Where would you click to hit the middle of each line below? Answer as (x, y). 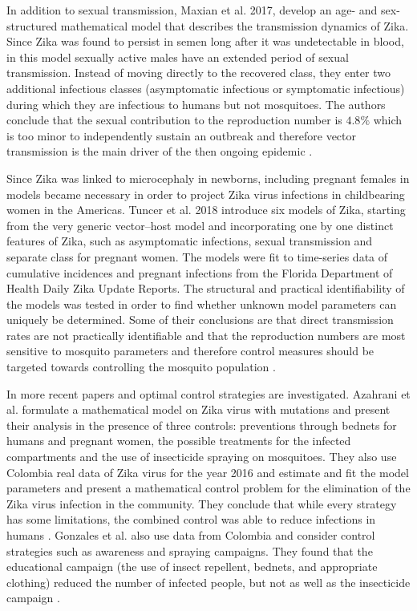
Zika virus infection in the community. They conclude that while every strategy (202, 503)
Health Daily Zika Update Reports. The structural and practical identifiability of (206, 288)
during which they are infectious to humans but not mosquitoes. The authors (196, 104)
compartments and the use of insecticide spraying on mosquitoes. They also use (202, 457)
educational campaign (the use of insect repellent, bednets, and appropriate (192, 566)
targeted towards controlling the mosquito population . (141, 367)
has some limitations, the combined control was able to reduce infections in (191, 519)
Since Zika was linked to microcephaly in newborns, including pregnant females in (208, 178)
